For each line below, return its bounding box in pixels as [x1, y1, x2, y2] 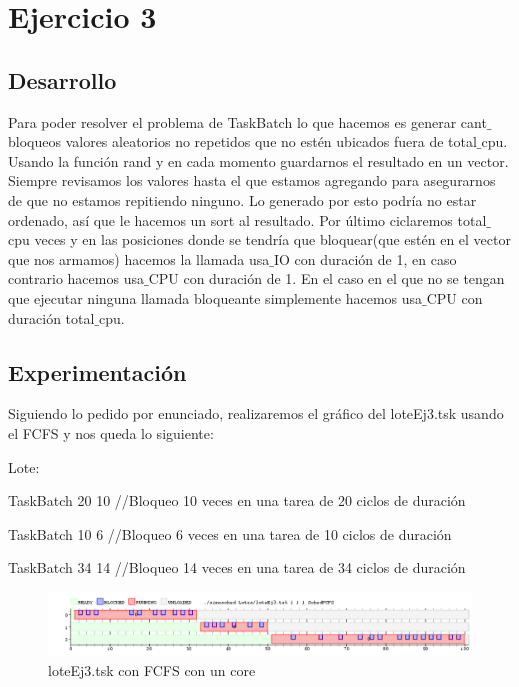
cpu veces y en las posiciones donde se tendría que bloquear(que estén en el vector [8, 229, 511, 250]
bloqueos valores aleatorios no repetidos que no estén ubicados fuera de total [8, 131, 477, 152]
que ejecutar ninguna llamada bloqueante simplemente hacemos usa [8, 287, 423, 308]
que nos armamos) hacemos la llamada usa [8, 248, 270, 269]
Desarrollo [8, 64, 117, 95]
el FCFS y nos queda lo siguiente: [8, 422, 214, 443]
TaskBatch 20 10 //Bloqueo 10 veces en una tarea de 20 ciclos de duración [8, 490, 466, 511]
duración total [8, 307, 95, 328]
